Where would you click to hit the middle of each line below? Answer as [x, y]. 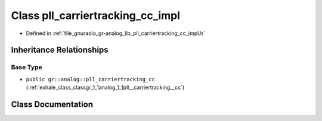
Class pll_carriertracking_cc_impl [95, 15]
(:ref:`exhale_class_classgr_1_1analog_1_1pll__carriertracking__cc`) [105, 87]
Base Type [27, 67]
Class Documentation [52, 104]
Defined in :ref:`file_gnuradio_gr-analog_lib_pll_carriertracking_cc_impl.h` [116, 33]
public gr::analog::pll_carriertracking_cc [90, 79]
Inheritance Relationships [60, 50]
